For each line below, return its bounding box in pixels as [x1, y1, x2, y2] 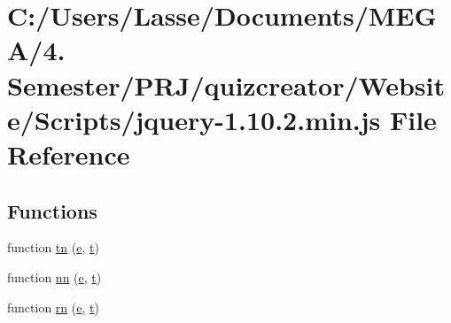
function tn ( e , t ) [7, 238, 99, 257]
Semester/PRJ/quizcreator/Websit [7, 66, 446, 103]
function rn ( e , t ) [7, 297, 99, 316]
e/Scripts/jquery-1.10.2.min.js [7, 101, 381, 137]
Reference [7, 135, 130, 172]
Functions [7, 196, 97, 224]
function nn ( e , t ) [7, 267, 102, 286]
